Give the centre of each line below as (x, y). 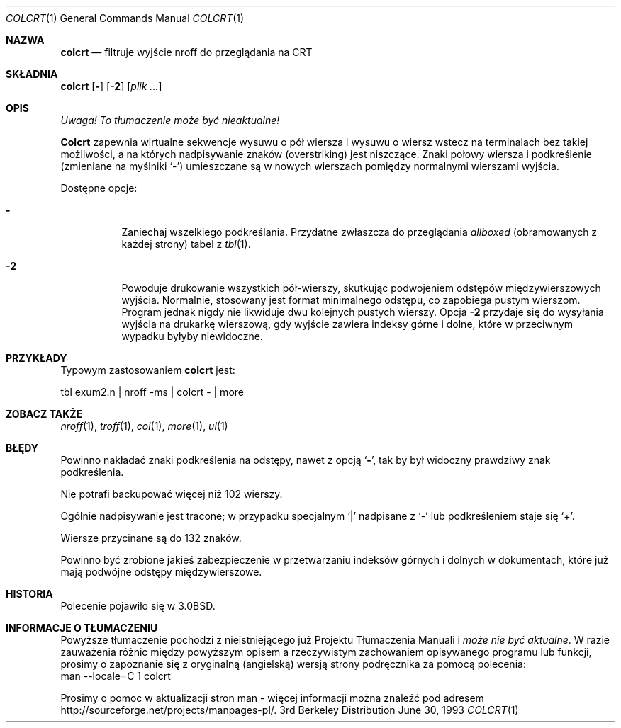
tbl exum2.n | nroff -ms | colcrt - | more (152, 392)
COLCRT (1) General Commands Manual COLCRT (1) (125, 18)
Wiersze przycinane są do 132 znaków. (151, 538)
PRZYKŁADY (37, 358)
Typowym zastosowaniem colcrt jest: (148, 370)
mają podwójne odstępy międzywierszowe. (161, 572)
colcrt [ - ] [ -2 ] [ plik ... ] (111, 86)
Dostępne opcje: (99, 188)
